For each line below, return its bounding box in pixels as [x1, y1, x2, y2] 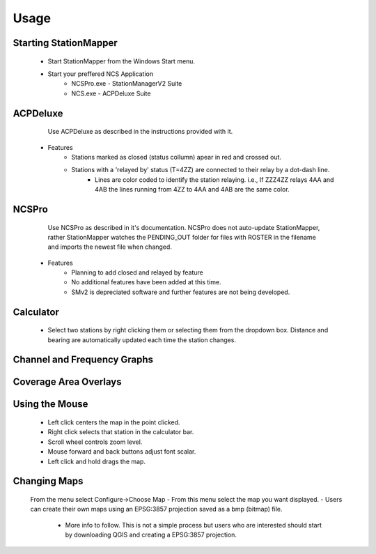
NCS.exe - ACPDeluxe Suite [71, 89, 151, 98]
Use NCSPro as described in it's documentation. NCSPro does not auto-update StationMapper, [47, 223, 320, 231]
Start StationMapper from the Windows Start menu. [47, 56, 195, 66]
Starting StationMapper [13, 37, 118, 49]
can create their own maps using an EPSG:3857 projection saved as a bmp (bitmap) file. [30, 505, 283, 514]
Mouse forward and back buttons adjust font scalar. [47, 447, 196, 456]
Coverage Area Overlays [13, 376, 122, 388]
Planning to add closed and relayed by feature [71, 268, 203, 277]
